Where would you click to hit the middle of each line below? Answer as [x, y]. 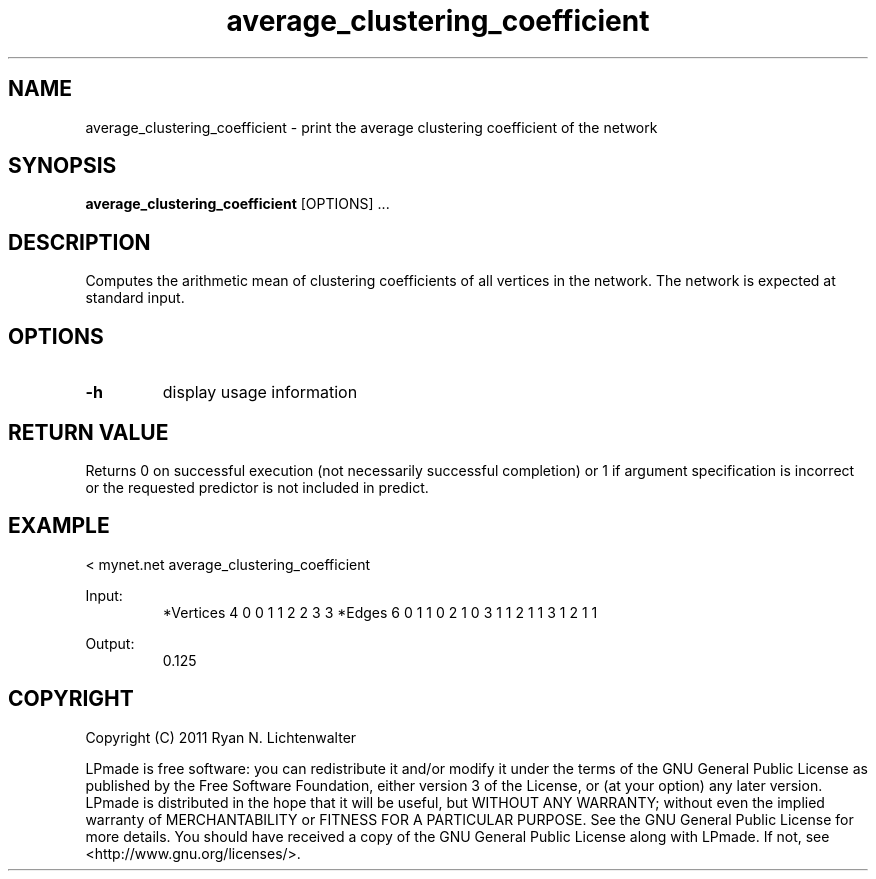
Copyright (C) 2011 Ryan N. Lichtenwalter [221, 737]
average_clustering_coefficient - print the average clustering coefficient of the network [371, 127]
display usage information [260, 392]
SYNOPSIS [62, 166]
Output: [110, 643]
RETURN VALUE [88, 432]
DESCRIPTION [79, 242]
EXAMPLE [59, 526]
